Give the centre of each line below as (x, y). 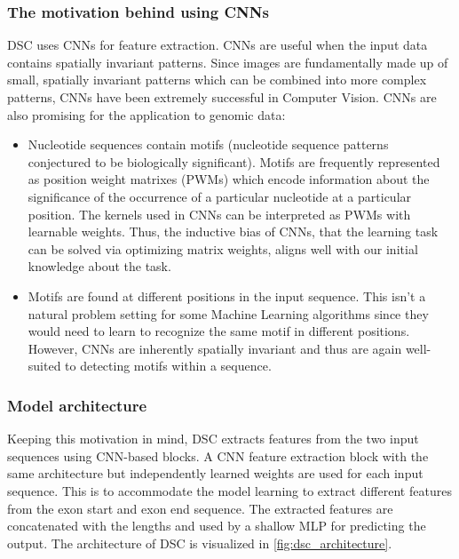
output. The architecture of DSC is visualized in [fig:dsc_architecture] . (200, 543)
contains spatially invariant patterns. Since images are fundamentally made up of (228, 62)
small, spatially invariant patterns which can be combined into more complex (217, 80)
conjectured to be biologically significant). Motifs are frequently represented (234, 161)
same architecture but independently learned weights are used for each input (215, 473)
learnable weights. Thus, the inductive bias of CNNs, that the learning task (233, 232)
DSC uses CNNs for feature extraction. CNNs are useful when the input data (218, 45)
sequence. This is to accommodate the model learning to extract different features (229, 490)
